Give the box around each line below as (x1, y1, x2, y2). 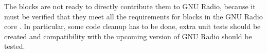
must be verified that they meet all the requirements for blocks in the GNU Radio (4, 11, 263, 21)
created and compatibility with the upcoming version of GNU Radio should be (4, 31, 252, 41)
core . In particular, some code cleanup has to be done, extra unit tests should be (4, 21, 261, 32)
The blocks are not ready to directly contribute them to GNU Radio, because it (4, 1, 256, 11)
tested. (4, 41, 25, 51)
